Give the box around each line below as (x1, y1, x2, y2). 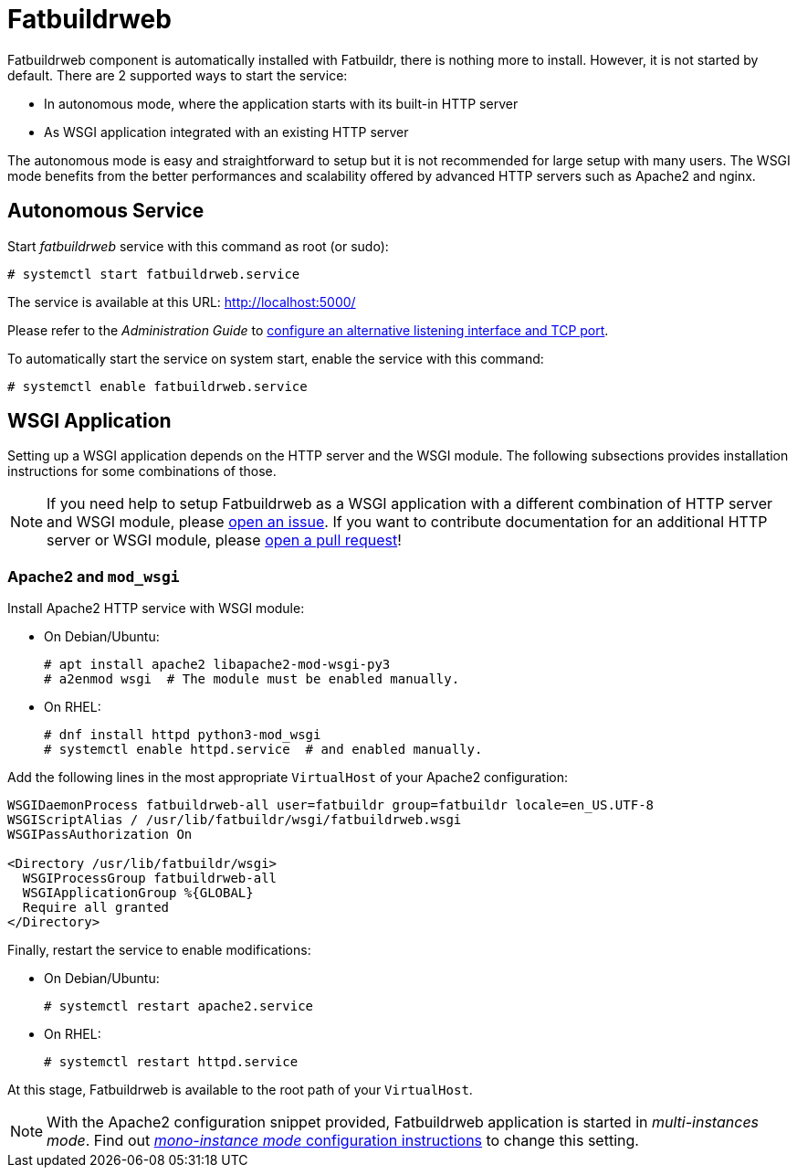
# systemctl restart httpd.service (44, 1054, 299, 1070)
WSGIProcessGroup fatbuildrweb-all (22, 871, 278, 886)
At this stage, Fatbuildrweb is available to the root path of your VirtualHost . (7, 1082, 473, 1098)
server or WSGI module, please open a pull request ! (47, 531, 402, 550)
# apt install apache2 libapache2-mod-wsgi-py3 (44, 657, 391, 672)
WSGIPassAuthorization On (7, 827, 193, 842)
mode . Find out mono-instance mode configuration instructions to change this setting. (47, 1131, 639, 1150)
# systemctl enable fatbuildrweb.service (7, 378, 308, 394)
